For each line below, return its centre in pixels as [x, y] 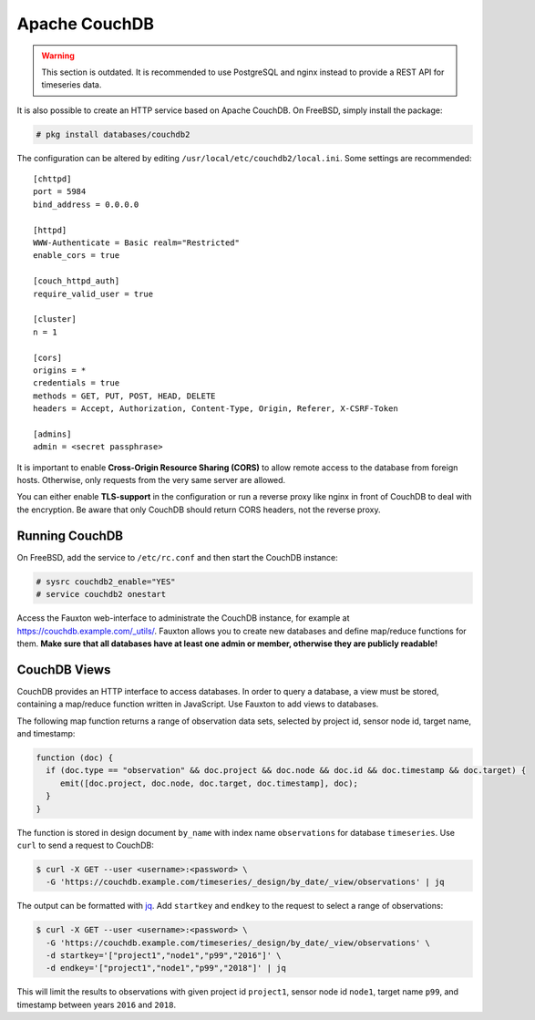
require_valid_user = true [93, 294]
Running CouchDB [70, 536]
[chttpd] [52, 179]
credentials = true [77, 383]
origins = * [60, 370]
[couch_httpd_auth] [77, 281]
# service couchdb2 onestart [101, 594]
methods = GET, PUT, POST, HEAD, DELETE [124, 396]
